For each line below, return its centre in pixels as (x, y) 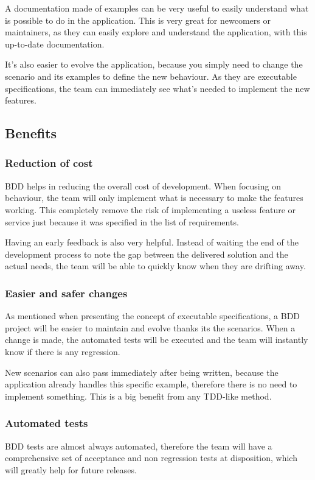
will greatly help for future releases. (71, 469)
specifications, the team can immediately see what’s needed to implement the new (157, 88)
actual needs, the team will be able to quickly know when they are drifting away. (155, 266)
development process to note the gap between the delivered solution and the (147, 254)
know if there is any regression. (63, 351)
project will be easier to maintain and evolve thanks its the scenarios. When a (150, 327)
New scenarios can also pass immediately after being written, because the (142, 372)
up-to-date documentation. (55, 44)
